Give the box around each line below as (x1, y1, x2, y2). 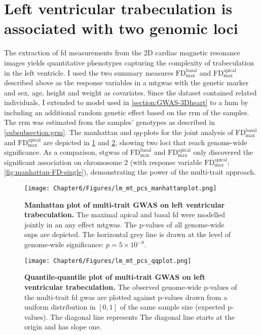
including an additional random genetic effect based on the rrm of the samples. (4, 107, 249, 117)
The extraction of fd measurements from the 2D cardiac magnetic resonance (4, 47, 240, 58)
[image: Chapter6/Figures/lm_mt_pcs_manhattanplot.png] (24, 185, 217, 192)
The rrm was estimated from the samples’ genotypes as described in (4, 117, 215, 127)
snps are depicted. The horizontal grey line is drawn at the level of (24, 229, 231, 240)
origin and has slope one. (24, 321, 102, 332)
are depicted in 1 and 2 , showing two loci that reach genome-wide (43, 137, 247, 147)
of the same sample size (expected (120, 301, 226, 312)
